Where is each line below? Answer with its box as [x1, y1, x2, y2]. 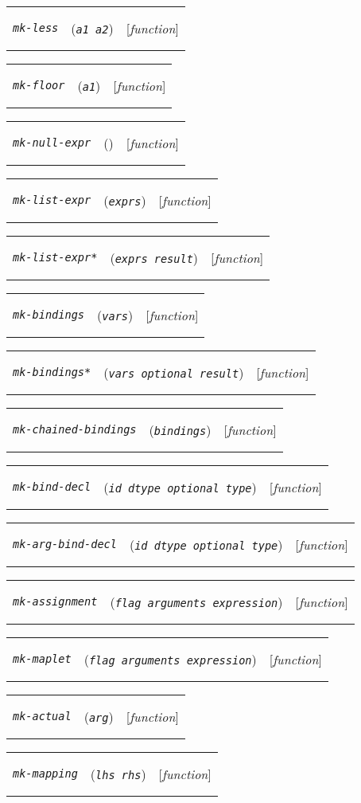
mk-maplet [13, 652, 72, 665]
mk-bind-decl [13, 480, 91, 493]
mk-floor [13, 79, 65, 92]
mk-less [13, 22, 59, 34]
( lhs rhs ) [90, 764, 146, 783]
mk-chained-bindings [13, 423, 137, 436]
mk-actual [13, 710, 72, 723]
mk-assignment [13, 595, 98, 608]
